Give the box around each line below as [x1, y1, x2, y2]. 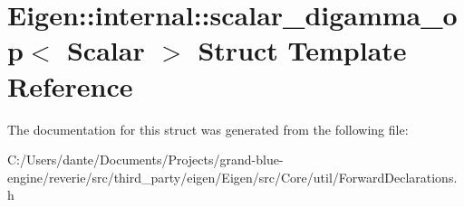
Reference [7, 67, 133, 104]
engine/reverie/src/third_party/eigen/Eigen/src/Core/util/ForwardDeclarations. [7, 167, 458, 186]
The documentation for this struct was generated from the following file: [7, 119, 409, 138]
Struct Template [198, 32, 407, 69]
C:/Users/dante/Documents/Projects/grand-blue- [7, 150, 284, 169]
